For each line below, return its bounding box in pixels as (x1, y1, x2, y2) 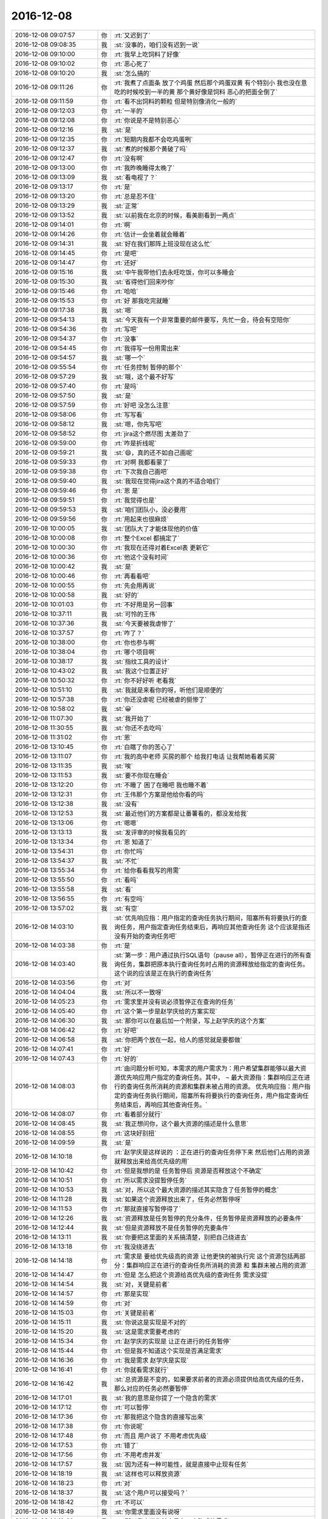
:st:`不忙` (114, 857, 140, 865)
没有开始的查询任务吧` (114, 931, 177, 940)
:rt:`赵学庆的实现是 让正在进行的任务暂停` (114, 1337, 231, 1345)
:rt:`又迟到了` (114, 31, 151, 39)
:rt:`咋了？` (114, 629, 145, 637)
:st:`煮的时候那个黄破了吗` (114, 145, 188, 153)
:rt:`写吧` (114, 325, 138, 334)
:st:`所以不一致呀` (114, 988, 164, 996)
